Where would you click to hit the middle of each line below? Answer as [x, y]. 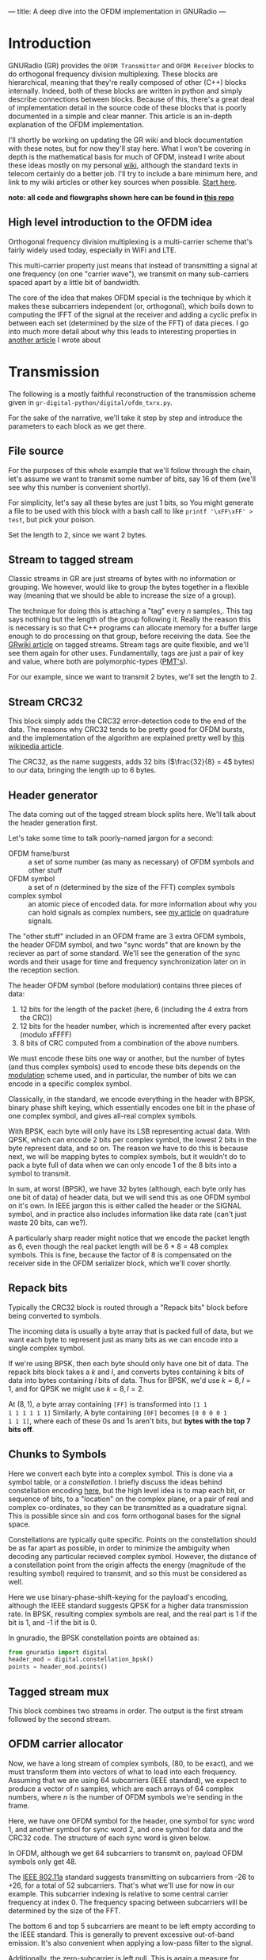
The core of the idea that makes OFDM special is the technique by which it [130, 298]
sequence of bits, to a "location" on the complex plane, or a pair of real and [131, 1499]
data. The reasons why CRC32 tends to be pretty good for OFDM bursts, [127, 730]
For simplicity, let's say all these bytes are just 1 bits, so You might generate [131, 503]
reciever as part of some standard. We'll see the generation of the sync [124, 953]
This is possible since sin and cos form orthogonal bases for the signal [125, 1515]
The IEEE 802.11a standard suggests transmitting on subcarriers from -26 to [131, 1877]
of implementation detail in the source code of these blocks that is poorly [127, 107]
